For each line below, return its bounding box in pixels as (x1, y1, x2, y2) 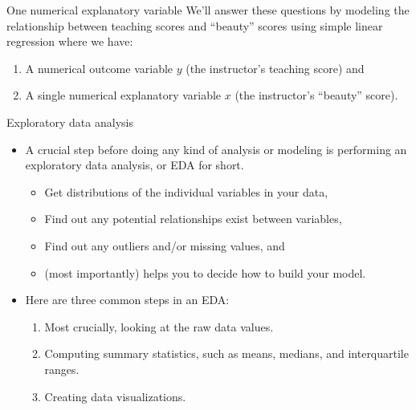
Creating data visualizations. (44, 388, 186, 404)
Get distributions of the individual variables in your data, (44, 183, 328, 200)
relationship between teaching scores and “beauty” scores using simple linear (6, 17, 383, 34)
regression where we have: (6, 33, 133, 50)
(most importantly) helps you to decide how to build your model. (44, 264, 366, 281)
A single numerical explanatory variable (25, 87, 222, 104)
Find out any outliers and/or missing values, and (44, 237, 285, 254)
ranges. (44, 360, 80, 377)
